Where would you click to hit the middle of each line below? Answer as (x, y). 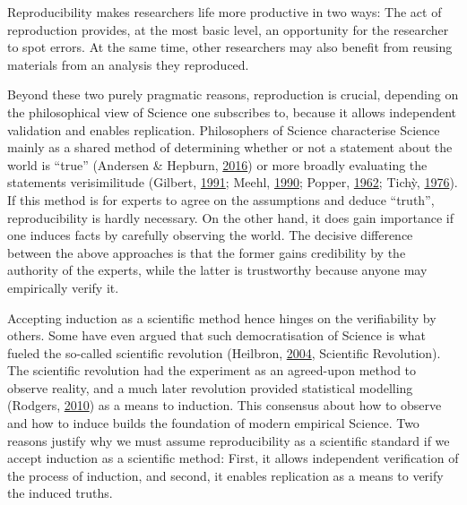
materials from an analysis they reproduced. (128, 64)
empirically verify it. (63, 287)
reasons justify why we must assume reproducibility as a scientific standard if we (229, 440)
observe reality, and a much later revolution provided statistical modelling (210, 387)
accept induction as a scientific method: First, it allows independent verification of (233, 458)
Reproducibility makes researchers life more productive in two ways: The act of (225, 12)
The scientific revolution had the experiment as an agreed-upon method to (212, 370)
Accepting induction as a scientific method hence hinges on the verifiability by (222, 317)
